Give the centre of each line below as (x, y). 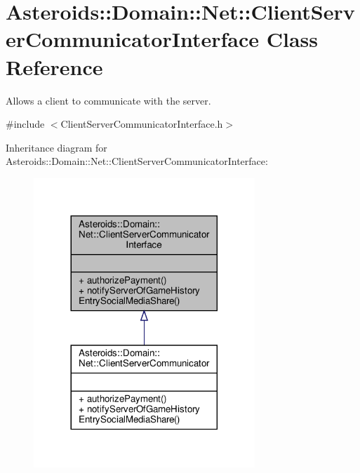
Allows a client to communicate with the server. (108, 100)
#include (25, 124)
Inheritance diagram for (56, 147)
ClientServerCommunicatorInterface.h (142, 124)
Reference (54, 66)
